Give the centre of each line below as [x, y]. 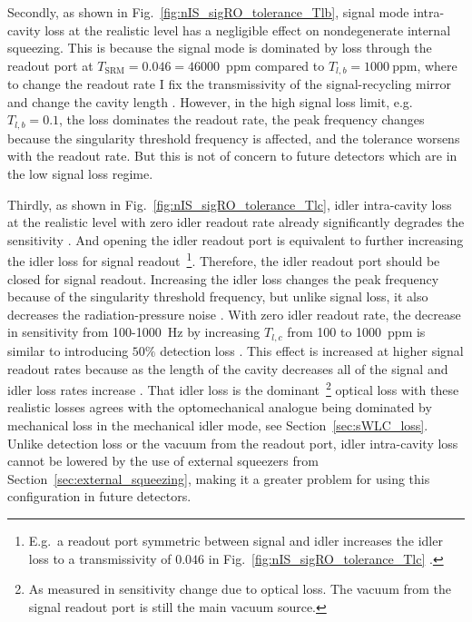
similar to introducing [68, 350]
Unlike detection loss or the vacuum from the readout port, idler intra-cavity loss [233, 443]
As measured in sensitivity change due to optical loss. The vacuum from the [240, 589]
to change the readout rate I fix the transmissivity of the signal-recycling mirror [230, 84]
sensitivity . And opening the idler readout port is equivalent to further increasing [236, 239]
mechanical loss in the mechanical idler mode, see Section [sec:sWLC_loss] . [218, 425]
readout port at [50, 65]
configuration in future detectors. [99, 496]
